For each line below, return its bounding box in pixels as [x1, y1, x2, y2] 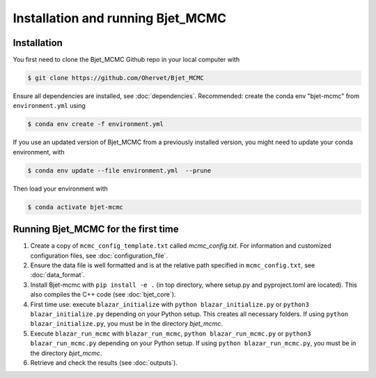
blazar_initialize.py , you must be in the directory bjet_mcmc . [30, 320, 223, 328]
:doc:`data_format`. [30, 271, 85, 279]
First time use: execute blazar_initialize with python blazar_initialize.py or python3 [30, 300, 310, 308]
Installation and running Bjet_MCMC [13, 10, 227, 26]
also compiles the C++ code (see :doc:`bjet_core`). [30, 290, 176, 299]
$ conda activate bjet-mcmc [27, 203, 123, 211]
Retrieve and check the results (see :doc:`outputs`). [30, 359, 178, 367]
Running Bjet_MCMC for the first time [13, 223, 179, 235]
